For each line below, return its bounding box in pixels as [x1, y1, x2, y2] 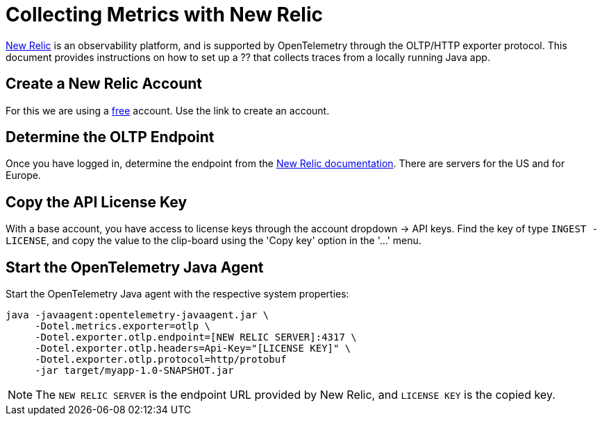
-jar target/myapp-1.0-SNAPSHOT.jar [35, 365, 234, 377]
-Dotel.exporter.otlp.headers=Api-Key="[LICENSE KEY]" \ [35, 343, 351, 354]
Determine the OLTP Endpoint [6, 128, 215, 146]
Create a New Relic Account [6, 75, 203, 93]
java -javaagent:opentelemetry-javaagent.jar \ [6, 309, 269, 321]
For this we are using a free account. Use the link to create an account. [6, 104, 330, 117]
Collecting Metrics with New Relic [6, 3, 323, 26]
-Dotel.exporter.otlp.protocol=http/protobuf [35, 354, 287, 366]
